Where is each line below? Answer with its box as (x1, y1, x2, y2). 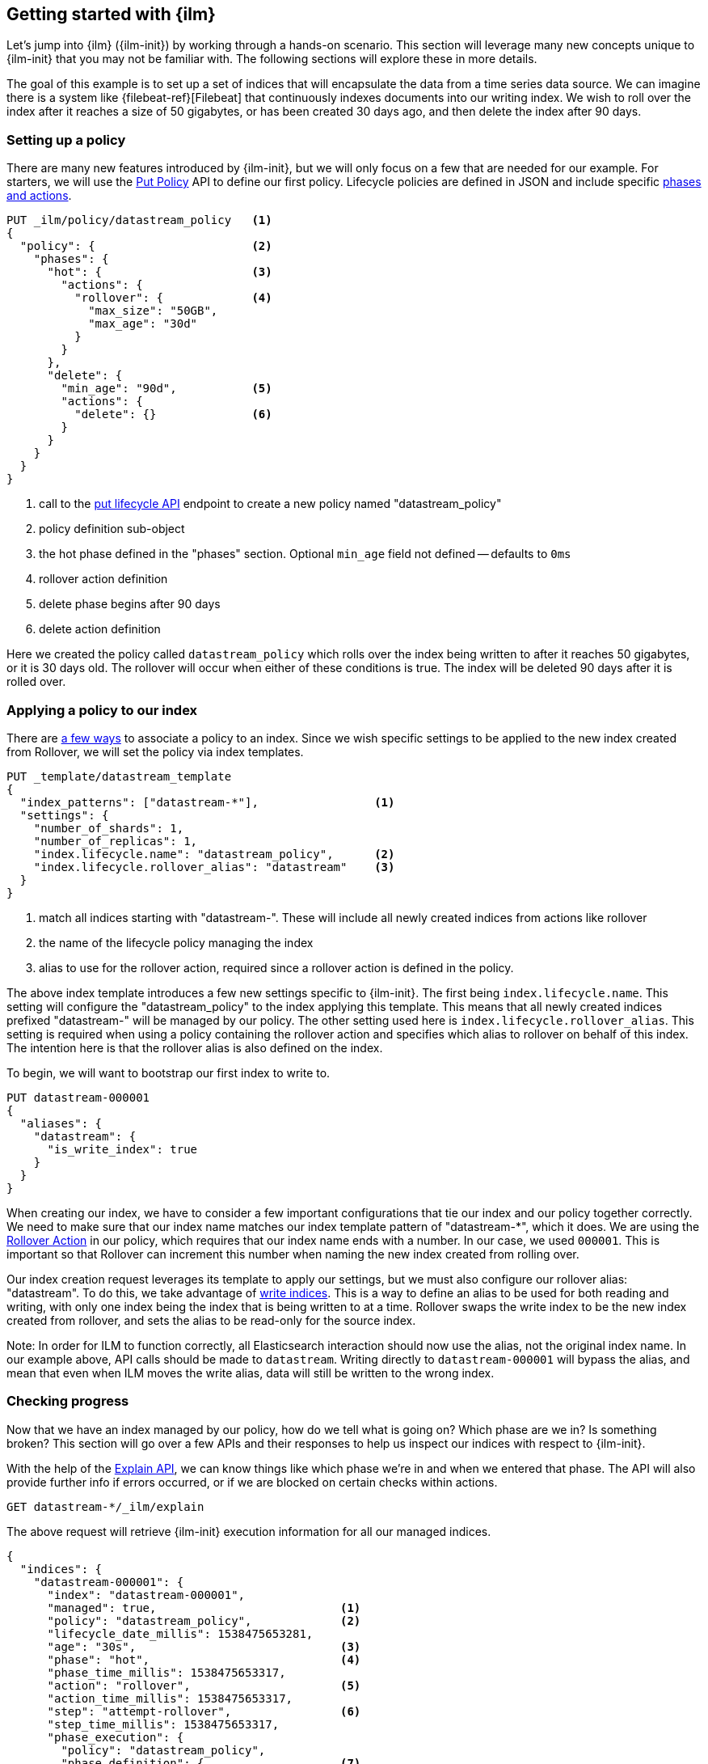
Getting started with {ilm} (6, 4, 216, 24)
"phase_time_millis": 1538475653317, (47, 1665, 286, 1679)
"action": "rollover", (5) (47, 1678, 361, 1692)
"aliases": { (19, 1116, 103, 1130)
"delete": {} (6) (74, 408, 272, 421)
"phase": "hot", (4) (47, 1652, 361, 1666)
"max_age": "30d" (88, 317, 198, 331)
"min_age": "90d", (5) (61, 382, 272, 396)
